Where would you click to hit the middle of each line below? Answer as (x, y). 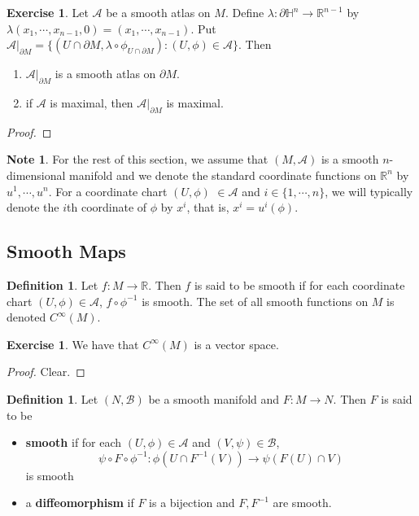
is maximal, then (92, 102)
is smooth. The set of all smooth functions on (255, 301)
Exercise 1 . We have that (73, 344)
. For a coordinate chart (108, 191)
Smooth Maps (66, 251)
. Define (244, 12)
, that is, (208, 207)
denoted (26, 317)
